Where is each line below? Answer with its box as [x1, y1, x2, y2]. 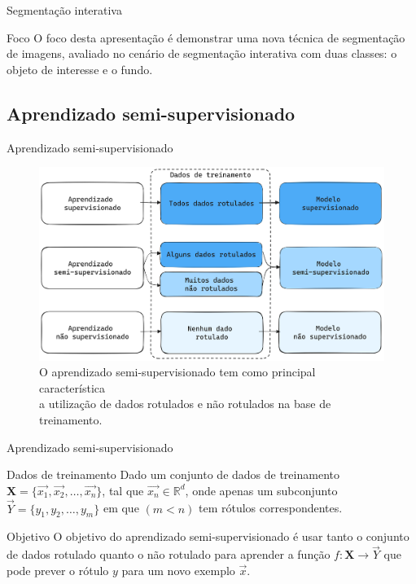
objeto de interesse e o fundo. [7, 60, 153, 77]
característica [39, 379, 106, 396]
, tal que [102, 481, 144, 498]
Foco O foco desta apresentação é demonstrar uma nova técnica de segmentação [7, 29, 405, 46]
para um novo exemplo [121, 561, 235, 578]
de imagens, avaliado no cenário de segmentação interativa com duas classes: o [7, 45, 397, 62]
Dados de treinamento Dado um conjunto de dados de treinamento [7, 466, 339, 483]
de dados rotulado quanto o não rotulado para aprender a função [7, 546, 331, 563]
